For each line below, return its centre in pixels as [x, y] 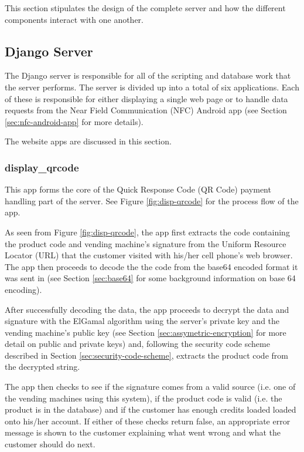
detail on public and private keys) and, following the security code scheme [137, 344]
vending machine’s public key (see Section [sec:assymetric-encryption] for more [146, 332]
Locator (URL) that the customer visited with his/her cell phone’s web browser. [149, 255]
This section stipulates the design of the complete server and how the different [145, 8]
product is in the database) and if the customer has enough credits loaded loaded [151, 409]
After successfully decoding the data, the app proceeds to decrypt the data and [147, 309]
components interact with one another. [74, 19]
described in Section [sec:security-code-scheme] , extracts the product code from [146, 355]
